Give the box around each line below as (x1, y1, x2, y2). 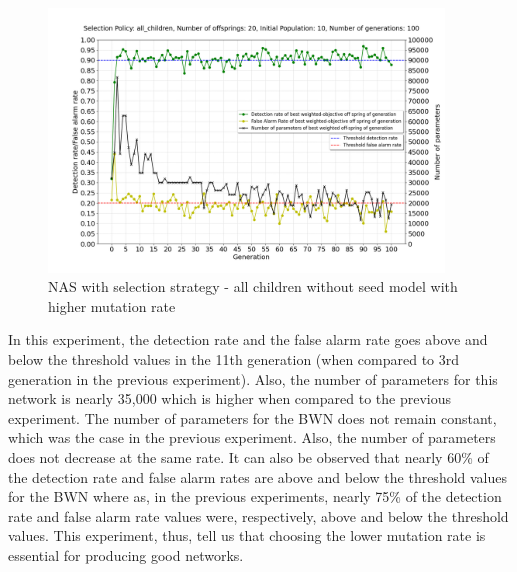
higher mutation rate (48, 295, 176, 316)
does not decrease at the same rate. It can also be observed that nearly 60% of (8, 446, 489, 467)
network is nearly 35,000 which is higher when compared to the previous (8, 388, 451, 409)
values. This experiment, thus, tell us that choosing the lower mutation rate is (8, 525, 486, 546)
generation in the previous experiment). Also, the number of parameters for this (8, 368, 498, 389)
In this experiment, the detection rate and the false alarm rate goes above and (8, 329, 488, 350)
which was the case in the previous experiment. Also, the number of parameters (8, 427, 496, 448)
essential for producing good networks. (8, 544, 244, 565)
